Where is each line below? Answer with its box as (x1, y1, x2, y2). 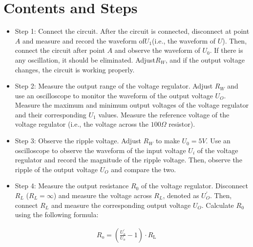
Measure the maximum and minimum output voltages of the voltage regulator (15, 100, 249, 110)
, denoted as (163, 190, 199, 201)
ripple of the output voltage (15, 164, 98, 174)
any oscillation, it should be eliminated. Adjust (15, 54, 156, 65)
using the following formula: (15, 209, 99, 220)
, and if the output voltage (165, 54, 245, 65)
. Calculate (201, 200, 234, 210)
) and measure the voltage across (53, 190, 152, 201)
